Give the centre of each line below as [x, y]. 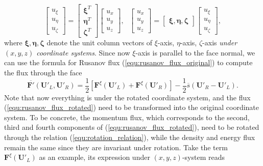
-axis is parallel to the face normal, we [195, 52]
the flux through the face [43, 72]
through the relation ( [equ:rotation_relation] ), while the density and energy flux [130, 137]
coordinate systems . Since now [83, 52]
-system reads [204, 157]
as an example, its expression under [94, 157]
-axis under [220, 43]
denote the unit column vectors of [100, 43]
